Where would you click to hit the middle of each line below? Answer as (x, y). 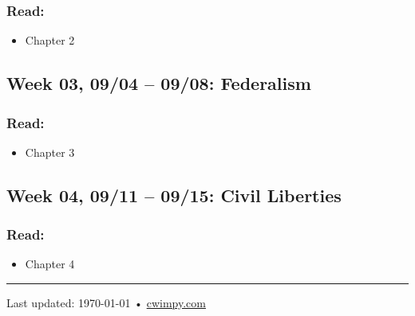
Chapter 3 (50, 152)
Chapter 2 (50, 40)
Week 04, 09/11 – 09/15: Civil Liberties (174, 195)
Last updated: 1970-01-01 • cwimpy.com (106, 302)
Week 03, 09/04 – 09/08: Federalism (159, 83)
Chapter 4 (50, 264)
